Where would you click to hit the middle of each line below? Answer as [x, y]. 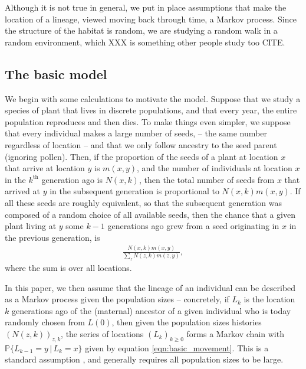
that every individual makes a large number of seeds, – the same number [136, 133]
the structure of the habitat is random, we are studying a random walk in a [141, 30]
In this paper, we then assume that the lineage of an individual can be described [150, 287]
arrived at [22, 191]
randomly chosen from [45, 322]
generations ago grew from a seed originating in [193, 226]
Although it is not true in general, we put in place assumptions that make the [146, 7]
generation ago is [72, 179]
